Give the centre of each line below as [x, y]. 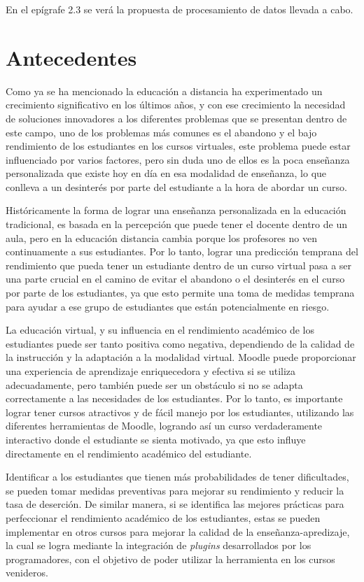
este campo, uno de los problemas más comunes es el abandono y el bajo [161, 132]
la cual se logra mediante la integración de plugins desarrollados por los [159, 545]
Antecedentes [71, 57]
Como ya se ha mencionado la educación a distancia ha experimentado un [164, 91]
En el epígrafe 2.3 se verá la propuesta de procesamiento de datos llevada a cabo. [180, 9]
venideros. [27, 573]
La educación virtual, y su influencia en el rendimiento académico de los [160, 330]
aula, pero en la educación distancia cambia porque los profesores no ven [161, 237]
